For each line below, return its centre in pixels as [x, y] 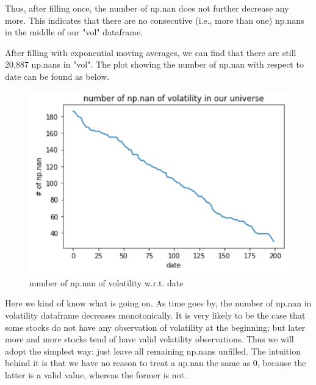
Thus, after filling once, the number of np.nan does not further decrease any [147, 8]
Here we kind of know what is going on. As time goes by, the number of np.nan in [158, 303]
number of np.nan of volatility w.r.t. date [106, 282]
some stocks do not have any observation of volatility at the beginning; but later [155, 327]
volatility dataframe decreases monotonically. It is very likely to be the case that [155, 315]
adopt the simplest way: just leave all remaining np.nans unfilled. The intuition [153, 351]
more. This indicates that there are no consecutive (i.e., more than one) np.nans [155, 20]
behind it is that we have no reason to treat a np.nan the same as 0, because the [156, 363]
